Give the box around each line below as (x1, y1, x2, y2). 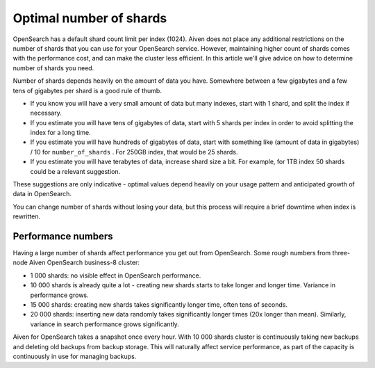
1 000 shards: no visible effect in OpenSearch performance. (30, 271, 201, 280)
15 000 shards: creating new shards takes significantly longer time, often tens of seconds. (30, 301, 288, 309)
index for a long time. (30, 129, 91, 137)
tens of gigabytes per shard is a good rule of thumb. (12, 86, 162, 95)
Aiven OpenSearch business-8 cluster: (28, 258, 140, 267)
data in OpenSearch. (12, 190, 72, 198)
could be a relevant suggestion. (30, 167, 121, 175)
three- (332, 249, 351, 257)
